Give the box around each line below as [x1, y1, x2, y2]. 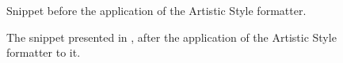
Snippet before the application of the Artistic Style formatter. [6, 2, 307, 18]
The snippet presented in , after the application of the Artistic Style [6, 28, 337, 45]
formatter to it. [6, 44, 81, 61]
